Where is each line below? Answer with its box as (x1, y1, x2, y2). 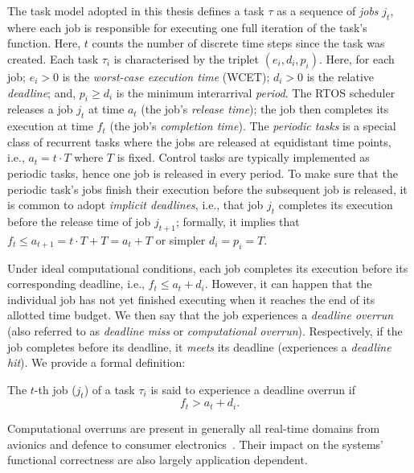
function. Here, (7, 35, 81, 51)
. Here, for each (319, 50, 395, 67)
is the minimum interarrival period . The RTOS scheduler (116, 84, 396, 101)
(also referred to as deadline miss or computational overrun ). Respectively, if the (7, 322, 403, 339)
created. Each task (7, 50, 99, 67)
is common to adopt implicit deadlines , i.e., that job (7, 196, 264, 213)
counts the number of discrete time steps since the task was (92, 35, 385, 51)
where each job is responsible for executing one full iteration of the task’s (7, 19, 367, 35)
